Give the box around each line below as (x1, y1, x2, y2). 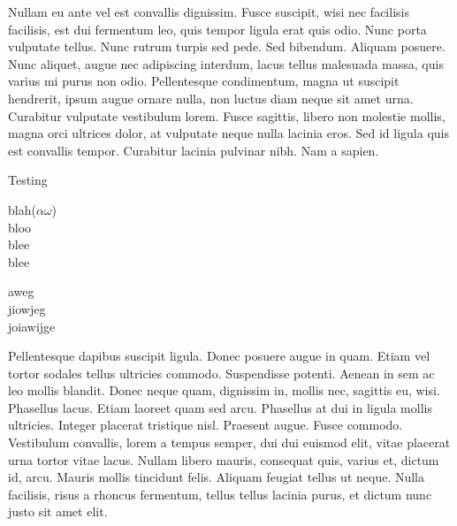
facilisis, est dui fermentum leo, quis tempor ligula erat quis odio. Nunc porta (8, 19, 427, 38)
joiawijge (8, 316, 56, 335)
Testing (8, 171, 48, 189)
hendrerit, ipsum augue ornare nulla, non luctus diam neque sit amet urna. (8, 88, 414, 107)
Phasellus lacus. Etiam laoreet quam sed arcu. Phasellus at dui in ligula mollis (8, 398, 432, 416)
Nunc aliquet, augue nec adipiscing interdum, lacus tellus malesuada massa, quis (8, 54, 444, 72)
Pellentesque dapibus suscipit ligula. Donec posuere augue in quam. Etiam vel (8, 347, 430, 365)
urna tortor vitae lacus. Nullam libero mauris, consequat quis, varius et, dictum (8, 450, 439, 469)
